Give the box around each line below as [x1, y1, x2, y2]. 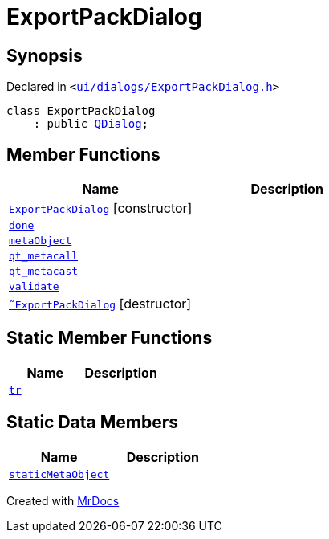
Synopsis [6, 45, 83, 66]
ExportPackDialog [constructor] [9, 200, 193, 217]
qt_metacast [9, 265, 79, 278]
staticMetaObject [9, 468, 110, 480]
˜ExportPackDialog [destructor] [9, 296, 192, 312]
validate [9, 280, 59, 293]
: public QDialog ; [33, 117, 149, 131]
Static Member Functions [6, 328, 213, 349]
